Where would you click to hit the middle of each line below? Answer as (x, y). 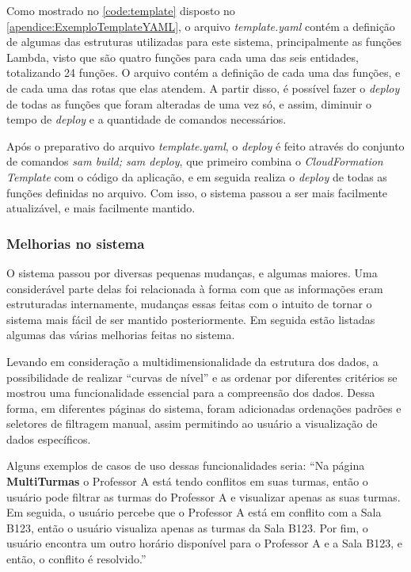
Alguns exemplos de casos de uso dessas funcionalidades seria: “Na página (186, 465)
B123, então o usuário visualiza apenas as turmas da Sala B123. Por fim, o (187, 527)
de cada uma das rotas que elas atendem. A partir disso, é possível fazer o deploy (203, 88)
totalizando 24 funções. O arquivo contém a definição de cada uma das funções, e (204, 72)
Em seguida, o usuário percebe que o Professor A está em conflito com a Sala (194, 512)
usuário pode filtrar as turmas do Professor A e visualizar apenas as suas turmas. (204, 496)
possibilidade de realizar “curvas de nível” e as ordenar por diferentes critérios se (202, 377)
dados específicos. (49, 439)
